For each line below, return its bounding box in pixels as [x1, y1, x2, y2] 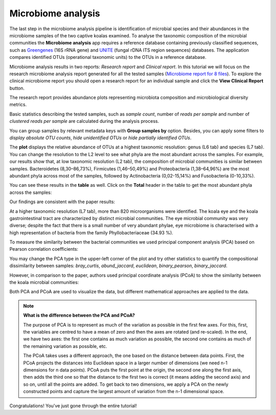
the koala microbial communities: [9, 279, 79, 286]
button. [9, 85, 25, 91]
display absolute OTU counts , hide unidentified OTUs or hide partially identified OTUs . [9, 135, 192, 141]
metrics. [9, 101, 27, 107]
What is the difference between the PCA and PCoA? [23, 312, 135, 318]
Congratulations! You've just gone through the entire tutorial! [9, 402, 137, 409]
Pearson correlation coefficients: [9, 246, 79, 252]
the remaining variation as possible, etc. [23, 343, 107, 349]
